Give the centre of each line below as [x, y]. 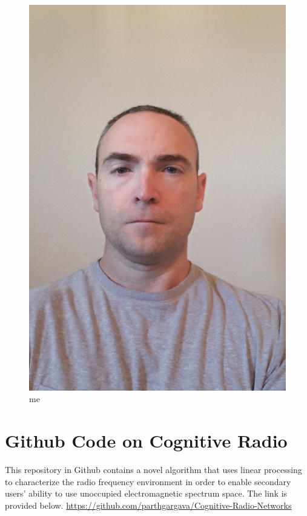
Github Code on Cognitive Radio [146, 440]
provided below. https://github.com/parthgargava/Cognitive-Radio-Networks [148, 505]
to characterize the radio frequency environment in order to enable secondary [148, 481]
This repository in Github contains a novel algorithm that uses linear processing [153, 469]
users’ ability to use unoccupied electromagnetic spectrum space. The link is [146, 493]
